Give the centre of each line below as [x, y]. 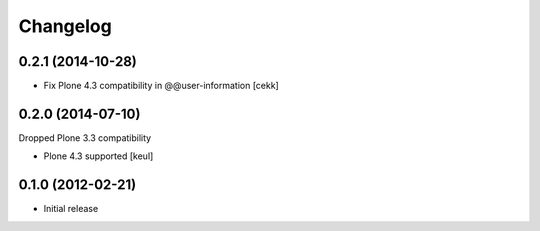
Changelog [65, 26]
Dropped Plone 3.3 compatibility [85, 137]
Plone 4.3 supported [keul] [98, 156]
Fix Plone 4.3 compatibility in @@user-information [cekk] [161, 86]
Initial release [71, 209]
